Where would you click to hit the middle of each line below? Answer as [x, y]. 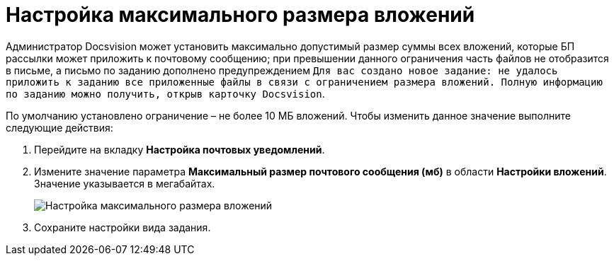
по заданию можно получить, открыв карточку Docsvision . [165, 93]
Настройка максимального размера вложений [240, 15]
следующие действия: [59, 127]
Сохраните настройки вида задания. [123, 227]
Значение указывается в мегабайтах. [125, 183]
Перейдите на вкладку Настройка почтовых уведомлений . [180, 149]
